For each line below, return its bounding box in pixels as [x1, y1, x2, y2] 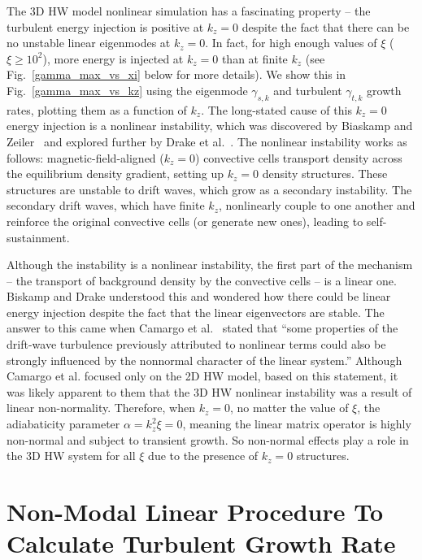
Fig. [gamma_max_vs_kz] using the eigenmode [7, 81, 248, 98]
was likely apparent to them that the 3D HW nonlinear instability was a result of [7, 383, 412, 400]
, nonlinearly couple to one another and [218, 197, 415, 214]
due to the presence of [148, 447, 259, 464]
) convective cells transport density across [195, 149, 402, 166]
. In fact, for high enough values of [205, 34, 377, 51]
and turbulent [273, 81, 342, 98]
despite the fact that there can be [241, 18, 410, 35]
